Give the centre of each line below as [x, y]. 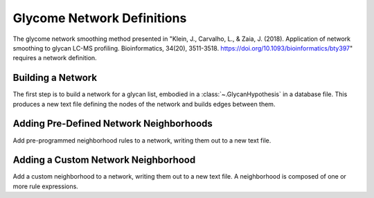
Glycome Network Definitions [100, 18]
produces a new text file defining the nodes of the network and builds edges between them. [144, 104]
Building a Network [55, 78]
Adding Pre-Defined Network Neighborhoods [113, 124]
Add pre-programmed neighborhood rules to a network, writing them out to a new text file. [142, 140]
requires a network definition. [55, 58]
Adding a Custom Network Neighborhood [104, 160]
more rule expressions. [46, 186]
